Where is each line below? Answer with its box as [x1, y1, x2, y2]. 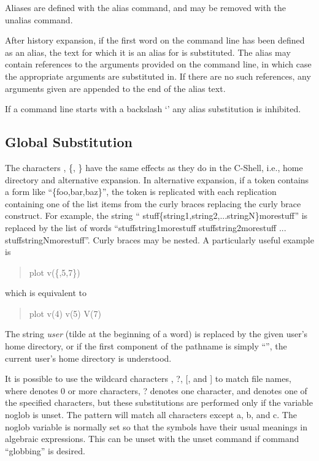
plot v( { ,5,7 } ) [29, 265, 80, 278]
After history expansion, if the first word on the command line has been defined [5, 34, 305, 47]
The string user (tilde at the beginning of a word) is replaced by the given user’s [5, 327, 308, 340]
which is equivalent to [5, 286, 87, 299]
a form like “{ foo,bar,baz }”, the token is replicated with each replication [5, 185, 277, 198]
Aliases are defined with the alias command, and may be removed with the [5, 1, 286, 13]
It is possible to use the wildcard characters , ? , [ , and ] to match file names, [5, 372, 291, 385]
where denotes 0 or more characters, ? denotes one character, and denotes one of [5, 384, 307, 397]
